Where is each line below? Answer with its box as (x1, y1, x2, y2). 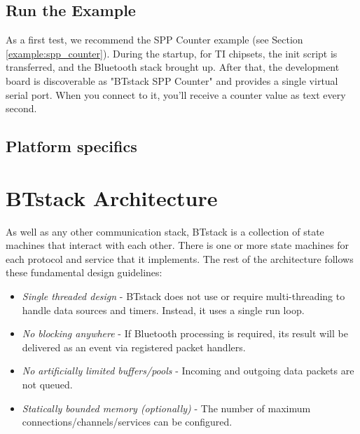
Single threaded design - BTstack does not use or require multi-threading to (22, 289, 345, 304)
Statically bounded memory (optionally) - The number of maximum (22, 400, 311, 415)
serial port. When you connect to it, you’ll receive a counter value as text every (6, 87, 346, 102)
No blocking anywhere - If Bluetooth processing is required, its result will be (22, 326, 348, 341)
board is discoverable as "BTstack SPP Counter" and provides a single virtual (6, 73, 338, 88)
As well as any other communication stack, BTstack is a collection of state (6, 224, 324, 238)
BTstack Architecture (6, 183, 218, 212)
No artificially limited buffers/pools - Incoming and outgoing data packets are (22, 363, 354, 378)
